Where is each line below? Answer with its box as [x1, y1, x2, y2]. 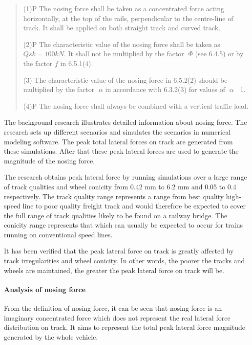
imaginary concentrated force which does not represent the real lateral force [4, 312, 231, 322]
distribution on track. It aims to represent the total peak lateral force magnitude [4, 322, 245, 332]
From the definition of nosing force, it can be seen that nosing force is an [4, 303, 222, 313]
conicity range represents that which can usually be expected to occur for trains [4, 220, 243, 230]
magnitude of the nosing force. [4, 155, 95, 165]
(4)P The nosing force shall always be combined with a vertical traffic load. [23, 100, 249, 111]
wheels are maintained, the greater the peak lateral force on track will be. [4, 265, 225, 275]
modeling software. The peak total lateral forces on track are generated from [4, 136, 233, 146]
